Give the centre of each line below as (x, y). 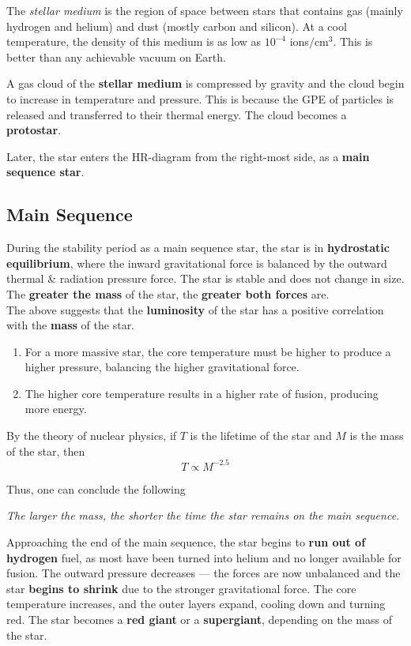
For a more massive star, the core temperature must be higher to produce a (208, 351)
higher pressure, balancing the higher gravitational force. (162, 367)
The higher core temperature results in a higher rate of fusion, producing (202, 393)
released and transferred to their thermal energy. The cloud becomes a (177, 114)
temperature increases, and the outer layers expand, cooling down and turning (196, 604)
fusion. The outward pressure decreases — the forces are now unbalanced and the (204, 573)
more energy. (56, 409)
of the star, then (46, 451)
